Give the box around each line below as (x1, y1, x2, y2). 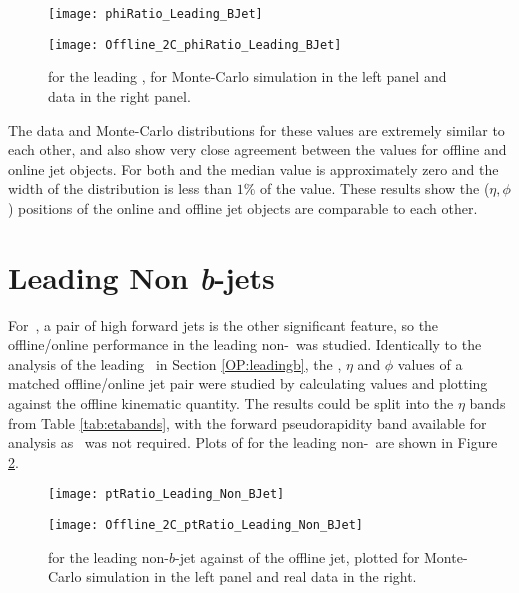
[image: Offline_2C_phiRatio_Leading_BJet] (48, 37, 342, 52)
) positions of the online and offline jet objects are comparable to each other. (8, 197, 478, 218)
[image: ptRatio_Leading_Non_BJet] (48, 487, 285, 502)
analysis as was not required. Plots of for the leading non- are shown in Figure (8, 432, 498, 453)
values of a (397, 353, 463, 374)
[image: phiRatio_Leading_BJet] (48, 7, 263, 21)
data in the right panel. (48, 85, 191, 106)
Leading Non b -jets (8, 256, 275, 298)
